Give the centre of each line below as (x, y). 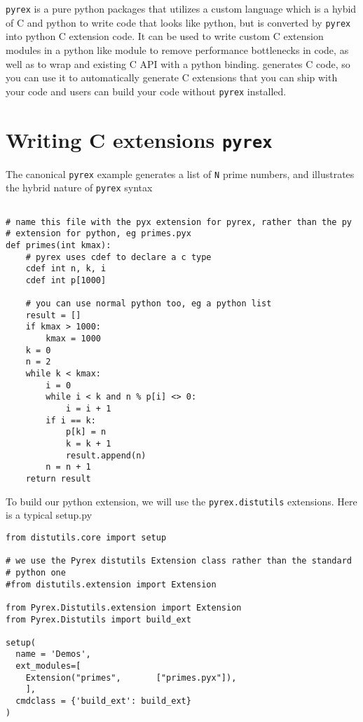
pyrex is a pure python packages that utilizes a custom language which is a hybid (181, 8)
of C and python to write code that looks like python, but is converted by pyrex (178, 22)
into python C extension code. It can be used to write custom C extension (165, 36)
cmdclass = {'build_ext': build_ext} (103, 701)
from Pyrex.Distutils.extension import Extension (124, 607)
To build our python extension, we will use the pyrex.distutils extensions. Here (181, 501)
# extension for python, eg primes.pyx (98, 234)
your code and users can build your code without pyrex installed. (146, 91)
